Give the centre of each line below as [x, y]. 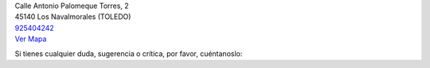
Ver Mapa [31, 39]
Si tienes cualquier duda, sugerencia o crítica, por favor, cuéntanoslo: [129, 53]
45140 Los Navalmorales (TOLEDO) [73, 17]
